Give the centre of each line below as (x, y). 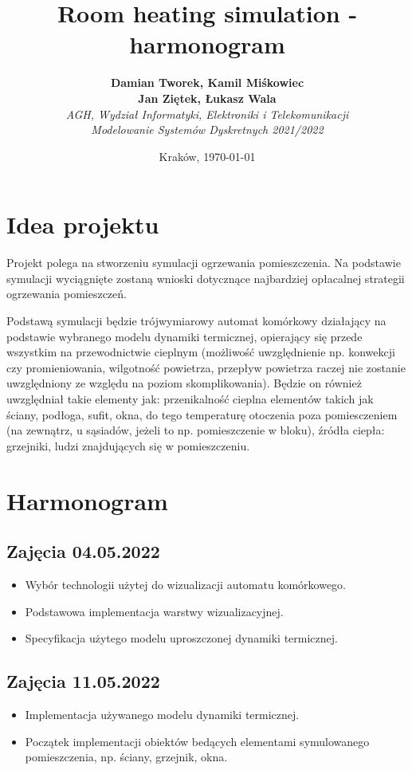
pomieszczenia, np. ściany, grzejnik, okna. (126, 757)
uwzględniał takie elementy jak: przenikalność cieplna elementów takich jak (190, 398)
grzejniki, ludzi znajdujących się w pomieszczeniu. (128, 445)
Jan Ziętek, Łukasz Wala (207, 98)
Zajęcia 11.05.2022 (83, 681)
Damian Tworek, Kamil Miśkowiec (207, 82)
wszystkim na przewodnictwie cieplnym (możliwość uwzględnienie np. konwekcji (201, 352)
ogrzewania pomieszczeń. (67, 294)
